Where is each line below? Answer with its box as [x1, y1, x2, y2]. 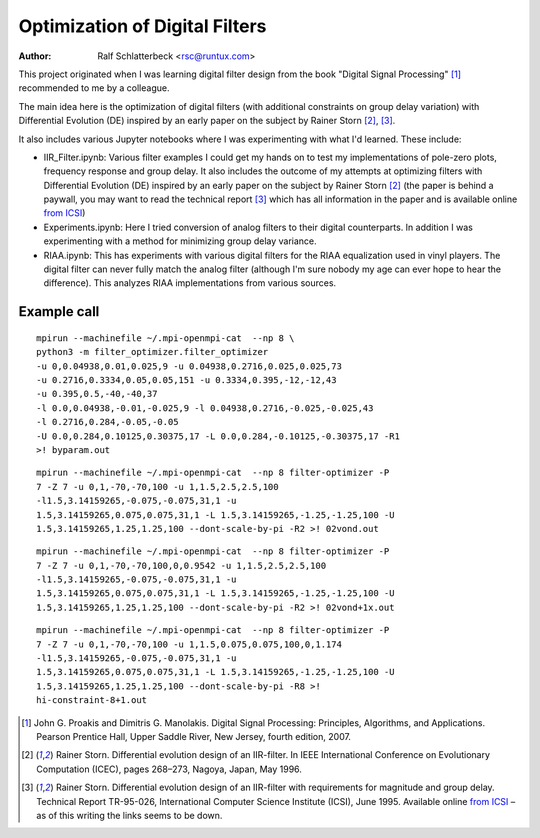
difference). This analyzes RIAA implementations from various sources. [43, 277, 337, 289]
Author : [18, 50, 52, 62]
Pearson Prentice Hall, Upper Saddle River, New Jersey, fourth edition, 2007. [36, 730, 352, 742]
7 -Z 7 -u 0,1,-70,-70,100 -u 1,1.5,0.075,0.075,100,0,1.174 [36, 638, 342, 650]
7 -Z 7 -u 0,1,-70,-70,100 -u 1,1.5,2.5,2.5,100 [36, 481, 279, 492]
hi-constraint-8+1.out [36, 695, 148, 706]
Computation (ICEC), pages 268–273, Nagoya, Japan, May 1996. [36, 763, 302, 775]
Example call [18, 303, 100, 320]
